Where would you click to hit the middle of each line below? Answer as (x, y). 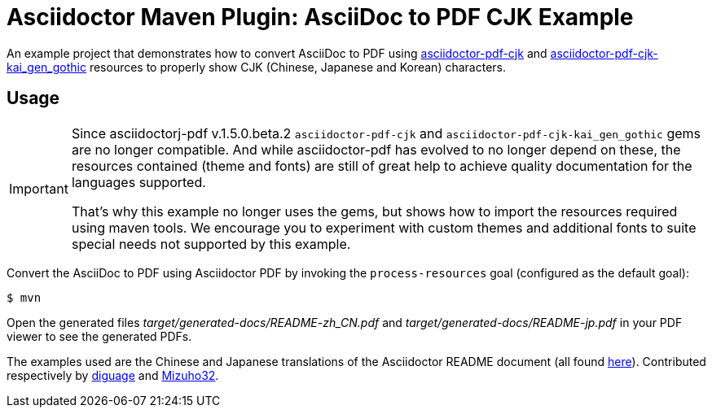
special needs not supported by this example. (211, 244)
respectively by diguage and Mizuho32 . (113, 375)
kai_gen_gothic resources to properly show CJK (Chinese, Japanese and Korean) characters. (256, 67)
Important (39, 188)
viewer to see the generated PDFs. (99, 336)
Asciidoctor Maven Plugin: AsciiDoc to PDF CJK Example (320, 17)
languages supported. (138, 182)
